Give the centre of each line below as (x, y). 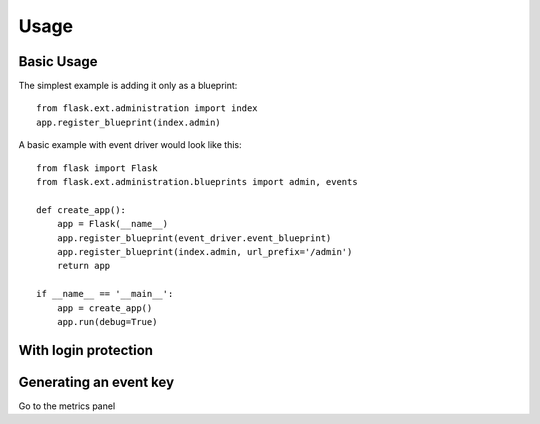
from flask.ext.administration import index (147, 108)
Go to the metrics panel (67, 406)
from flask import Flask (97, 168)
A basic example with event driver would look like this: (130, 145)
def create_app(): (81, 209)
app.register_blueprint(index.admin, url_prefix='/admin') (204, 251)
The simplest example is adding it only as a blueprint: (128, 86)
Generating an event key (96, 381)
